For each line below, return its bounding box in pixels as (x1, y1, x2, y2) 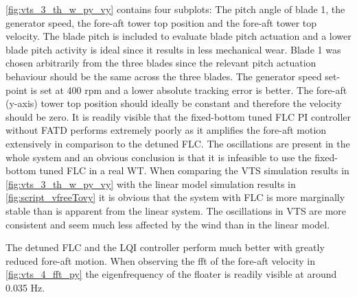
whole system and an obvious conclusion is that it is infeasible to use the (5, 150, 312, 164)
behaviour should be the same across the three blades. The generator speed (5, 69, 322, 83)
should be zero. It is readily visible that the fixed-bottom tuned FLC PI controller (5, 109, 352, 123)
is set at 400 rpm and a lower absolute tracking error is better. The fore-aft (30, 82, 347, 97)
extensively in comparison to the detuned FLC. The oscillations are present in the (5, 136, 350, 150)
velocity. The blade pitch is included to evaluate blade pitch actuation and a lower (5, 29, 352, 43)
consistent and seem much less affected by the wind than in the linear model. (5, 217, 330, 231)
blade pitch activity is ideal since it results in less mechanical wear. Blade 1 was (5, 42, 341, 56)
